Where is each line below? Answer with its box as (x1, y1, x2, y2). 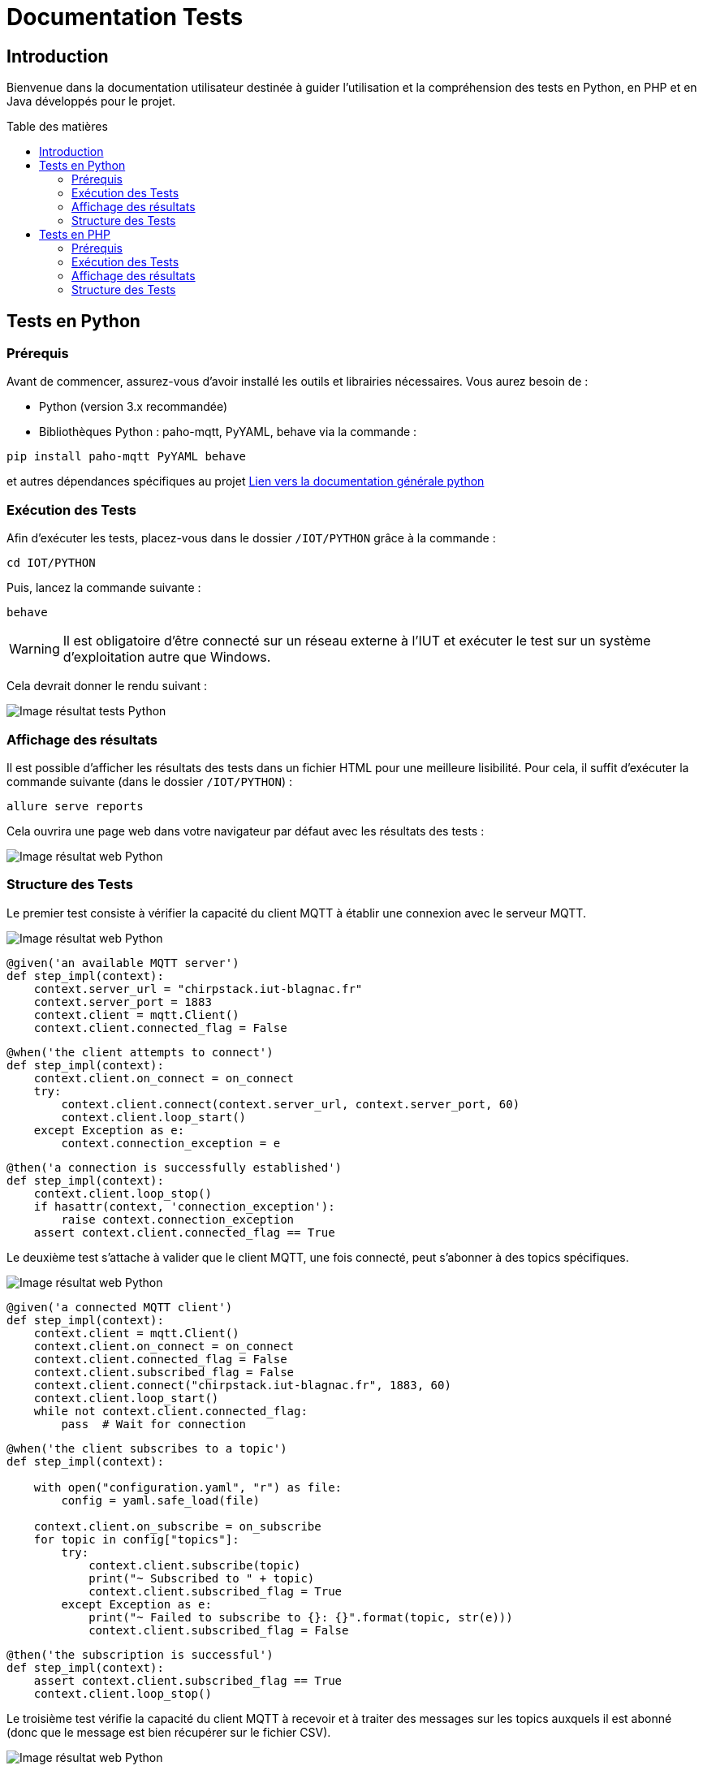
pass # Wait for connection (61, 1417, 247, 1431)
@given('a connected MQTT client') (6, 1300, 233, 1314)
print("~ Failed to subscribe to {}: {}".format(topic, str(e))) (88, 1610, 513, 1624)
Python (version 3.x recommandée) (39, 399, 228, 414)
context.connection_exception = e (61, 1136, 281, 1150)
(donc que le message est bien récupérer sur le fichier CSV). (6, 1725, 331, 1739)
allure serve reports (6, 799, 144, 813)
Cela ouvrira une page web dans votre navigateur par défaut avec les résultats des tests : (6, 823, 485, 838)
